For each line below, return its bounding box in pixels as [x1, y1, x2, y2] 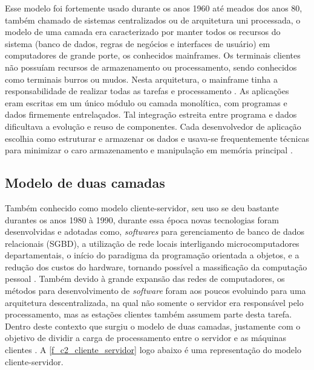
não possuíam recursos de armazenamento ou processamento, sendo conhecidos [5, 60, 297, 73]
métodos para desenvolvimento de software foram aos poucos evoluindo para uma [5, 284, 306, 297]
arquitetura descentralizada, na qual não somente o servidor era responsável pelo [5, 296, 304, 308]
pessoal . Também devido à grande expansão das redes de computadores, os [5, 272, 285, 285]
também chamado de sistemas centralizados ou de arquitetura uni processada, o [5, 13, 301, 26]
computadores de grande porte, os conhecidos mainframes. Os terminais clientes [5, 49, 301, 62]
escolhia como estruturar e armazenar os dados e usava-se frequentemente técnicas [5, 132, 310, 144]
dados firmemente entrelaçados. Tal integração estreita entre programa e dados [5, 108, 297, 121]
